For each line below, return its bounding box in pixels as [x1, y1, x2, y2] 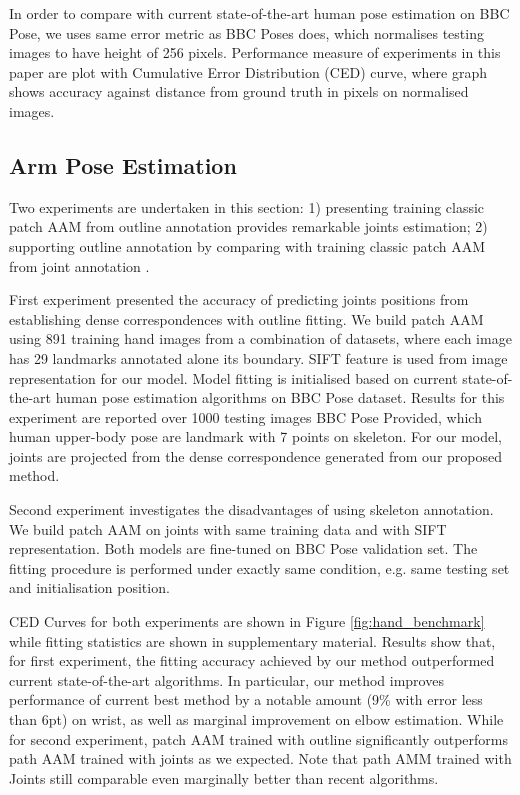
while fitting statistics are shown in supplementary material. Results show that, [9, 630, 496, 651]
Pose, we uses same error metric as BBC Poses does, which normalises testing [9, 22, 484, 43]
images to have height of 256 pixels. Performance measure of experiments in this [9, 42, 501, 63]
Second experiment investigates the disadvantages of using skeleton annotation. [9, 499, 494, 520]
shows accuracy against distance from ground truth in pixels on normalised [9, 81, 469, 102]
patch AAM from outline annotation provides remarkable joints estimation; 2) [9, 216, 488, 237]
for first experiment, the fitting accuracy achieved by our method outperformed [9, 650, 495, 671]
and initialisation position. [9, 577, 170, 598]
